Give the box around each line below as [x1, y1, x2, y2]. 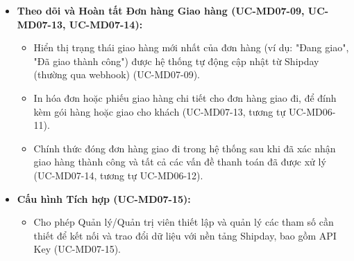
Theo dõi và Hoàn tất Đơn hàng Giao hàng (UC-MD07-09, [17, 3, 305, 17]
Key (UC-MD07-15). [33, 242, 121, 256]
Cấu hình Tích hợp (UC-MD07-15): [17, 191, 191, 206]
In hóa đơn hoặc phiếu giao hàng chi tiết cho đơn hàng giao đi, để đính [33, 90, 337, 105]
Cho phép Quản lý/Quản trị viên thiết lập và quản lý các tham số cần [33, 215, 334, 229]
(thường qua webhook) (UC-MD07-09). [33, 67, 200, 82]
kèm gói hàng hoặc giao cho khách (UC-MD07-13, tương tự [33, 104, 286, 118]
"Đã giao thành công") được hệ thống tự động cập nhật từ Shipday [33, 53, 319, 68]
